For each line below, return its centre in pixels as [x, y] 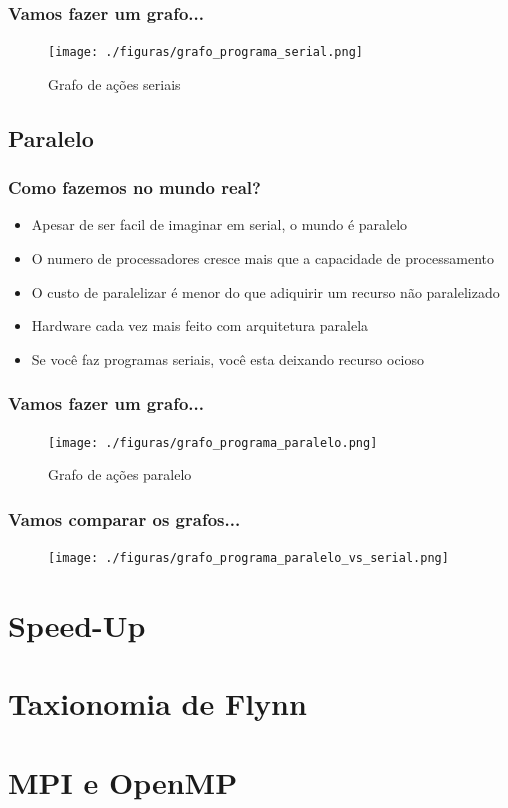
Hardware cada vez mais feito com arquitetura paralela [200, 325]
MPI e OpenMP [123, 781]
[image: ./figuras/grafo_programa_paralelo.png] [213, 442]
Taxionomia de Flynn [157, 703]
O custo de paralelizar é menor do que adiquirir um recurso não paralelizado [265, 291]
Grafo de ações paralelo [120, 474]
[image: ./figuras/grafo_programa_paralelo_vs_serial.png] [248, 558]
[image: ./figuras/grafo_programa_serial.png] [205, 52]
